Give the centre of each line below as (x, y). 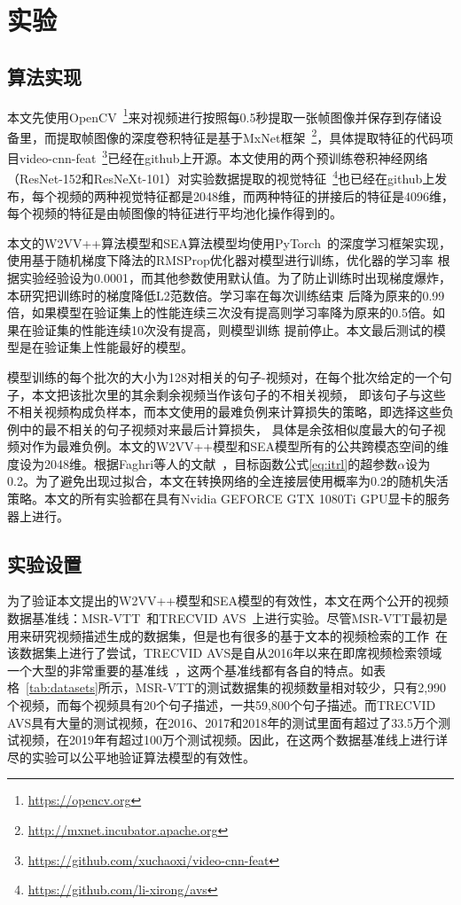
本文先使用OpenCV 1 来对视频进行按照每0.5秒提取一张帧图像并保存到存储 (219, 115)
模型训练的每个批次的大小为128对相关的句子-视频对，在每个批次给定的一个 (223, 376)
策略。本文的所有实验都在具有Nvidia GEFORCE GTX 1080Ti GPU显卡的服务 (229, 499)
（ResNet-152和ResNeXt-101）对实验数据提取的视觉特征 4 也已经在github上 (221, 177)
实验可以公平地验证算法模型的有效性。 (143, 757)
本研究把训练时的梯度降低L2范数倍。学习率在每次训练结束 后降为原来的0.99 (226, 295)
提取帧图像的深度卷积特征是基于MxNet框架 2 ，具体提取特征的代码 (249, 136)
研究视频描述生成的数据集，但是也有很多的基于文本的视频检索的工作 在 (239, 635)
